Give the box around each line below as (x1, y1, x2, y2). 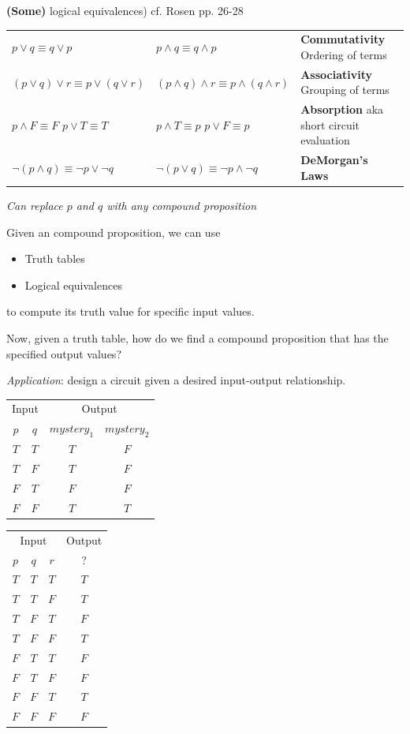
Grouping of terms (300, 81, 389, 98)
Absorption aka (300, 101, 384, 118)
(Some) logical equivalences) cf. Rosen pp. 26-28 (6, 2, 244, 18)
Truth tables (24, 250, 85, 267)
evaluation (300, 132, 350, 148)
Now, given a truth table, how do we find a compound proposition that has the (6, 329, 389, 346)
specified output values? (6, 345, 121, 361)
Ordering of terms (300, 46, 387, 62)
